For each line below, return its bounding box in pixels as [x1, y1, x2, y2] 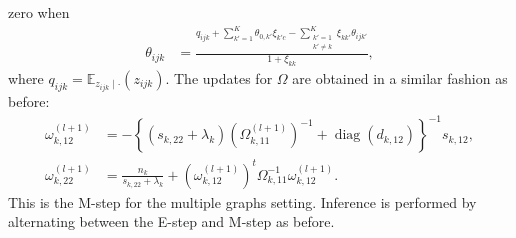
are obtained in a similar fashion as [292, 67, 508, 88]
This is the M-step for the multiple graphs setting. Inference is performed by [8, 191, 477, 212]
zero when [8, 2, 70, 22]
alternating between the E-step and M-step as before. [8, 211, 335, 232]
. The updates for [165, 67, 273, 88]
